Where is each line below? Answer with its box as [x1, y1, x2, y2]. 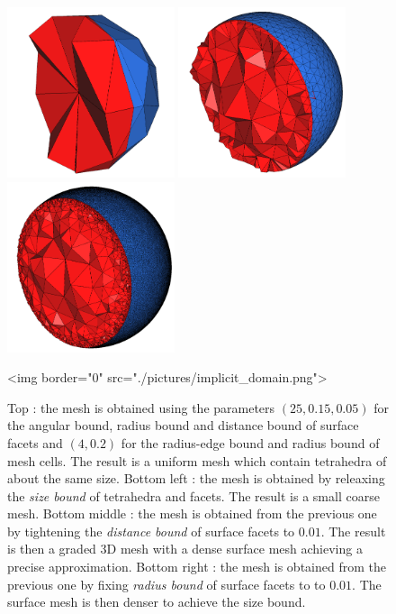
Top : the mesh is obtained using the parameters [7, 398, 275, 417]
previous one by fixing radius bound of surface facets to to [7, 574, 326, 593]
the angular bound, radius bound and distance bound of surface [7, 416, 359, 435]
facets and [7, 433, 63, 452]
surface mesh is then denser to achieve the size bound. [7, 592, 306, 611]
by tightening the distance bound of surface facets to [7, 521, 295, 540]
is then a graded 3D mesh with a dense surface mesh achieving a [7, 539, 363, 558]
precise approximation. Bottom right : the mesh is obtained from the [7, 557, 386, 576]
